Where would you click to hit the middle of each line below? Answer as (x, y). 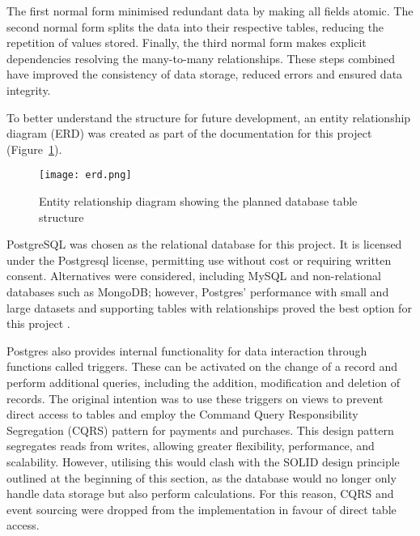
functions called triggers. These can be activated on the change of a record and (202, 366)
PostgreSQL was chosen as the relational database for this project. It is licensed (204, 244)
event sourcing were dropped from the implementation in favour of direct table (202, 509)
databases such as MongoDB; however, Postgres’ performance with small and (198, 291)
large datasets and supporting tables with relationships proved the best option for (209, 307)
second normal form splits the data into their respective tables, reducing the (195, 26)
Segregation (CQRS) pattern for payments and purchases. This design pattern (200, 430)
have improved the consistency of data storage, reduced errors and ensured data (205, 74)
